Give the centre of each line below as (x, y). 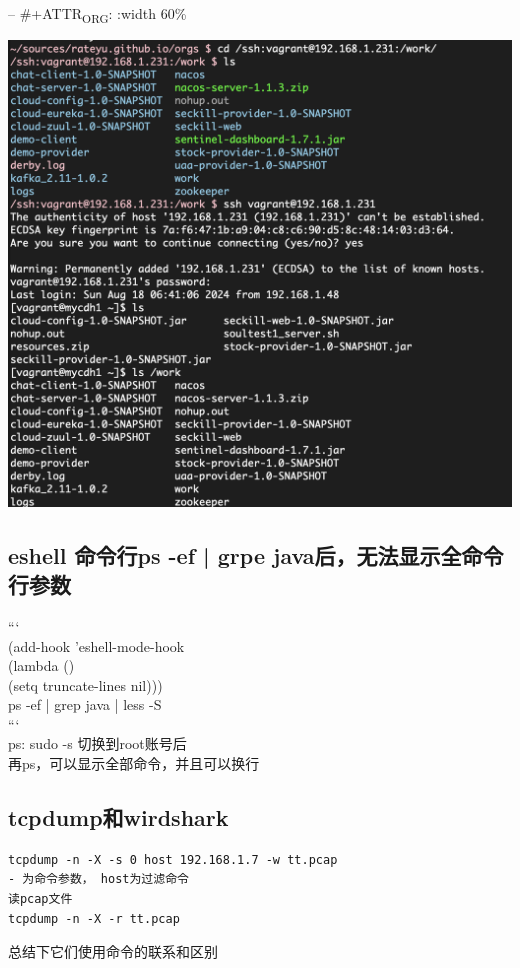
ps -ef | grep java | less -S (85, 704)
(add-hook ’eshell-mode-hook (96, 645)
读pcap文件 (40, 899)
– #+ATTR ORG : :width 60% (97, 14)
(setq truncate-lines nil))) (85, 684)
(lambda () (41, 665)
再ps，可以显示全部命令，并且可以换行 (134, 763)
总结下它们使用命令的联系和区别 (113, 951)
